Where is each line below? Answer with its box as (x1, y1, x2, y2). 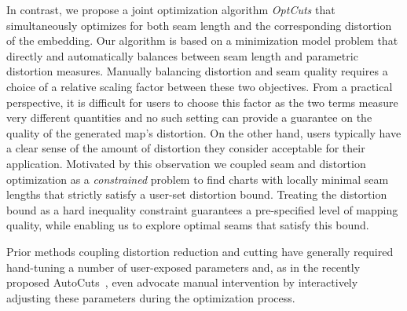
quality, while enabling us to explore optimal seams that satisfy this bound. (6, 217, 369, 233)
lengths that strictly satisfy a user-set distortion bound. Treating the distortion (6, 186, 387, 203)
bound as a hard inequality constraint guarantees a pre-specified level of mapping (6, 201, 398, 218)
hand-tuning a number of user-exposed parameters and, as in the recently (6, 258, 361, 275)
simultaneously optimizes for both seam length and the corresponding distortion (6, 16, 392, 33)
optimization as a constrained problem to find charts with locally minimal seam (6, 170, 389, 187)
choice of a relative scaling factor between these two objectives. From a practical (6, 78, 393, 94)
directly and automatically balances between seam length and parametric (6, 47, 358, 64)
